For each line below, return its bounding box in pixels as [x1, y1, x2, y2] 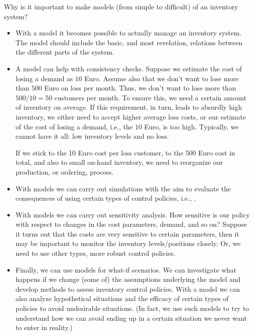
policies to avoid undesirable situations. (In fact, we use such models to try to [15, 303, 249, 313]
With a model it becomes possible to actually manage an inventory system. [15, 28, 242, 38]
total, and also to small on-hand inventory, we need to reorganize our [15, 157, 223, 167]
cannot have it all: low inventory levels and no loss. [15, 131, 169, 141]
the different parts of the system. [15, 47, 114, 57]
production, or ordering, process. [15, 166, 114, 177]
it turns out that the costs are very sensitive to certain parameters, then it [15, 228, 239, 239]
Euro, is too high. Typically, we [144, 121, 239, 131]
